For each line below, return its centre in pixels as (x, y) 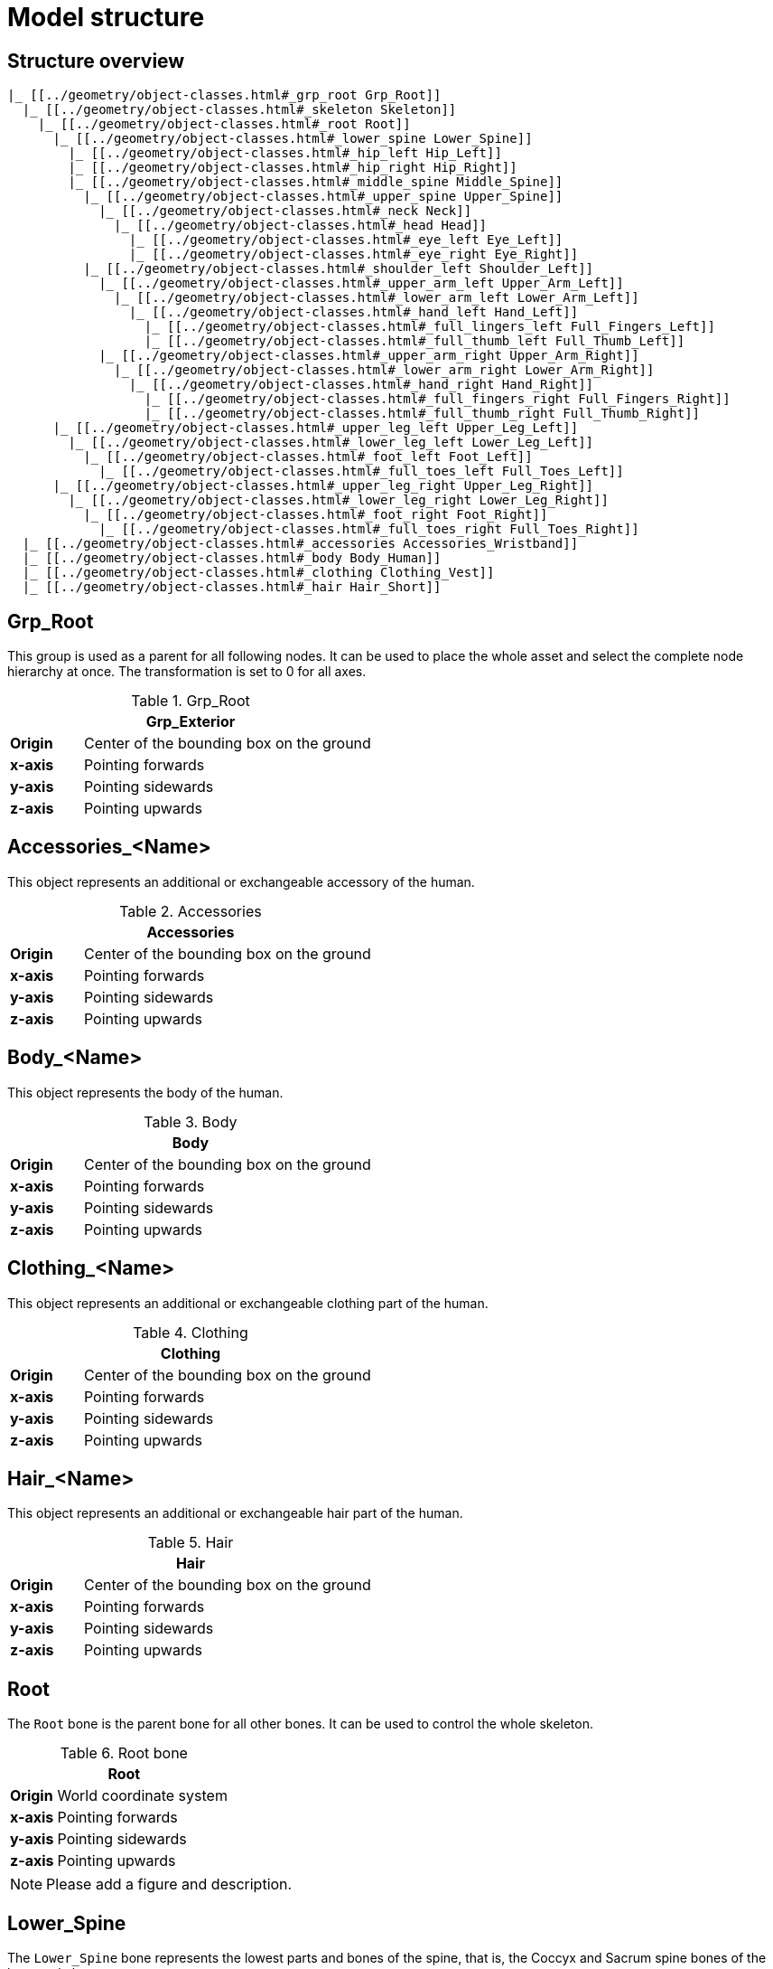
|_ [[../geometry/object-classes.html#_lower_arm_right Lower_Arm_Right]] (384, 370)
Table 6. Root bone (124, 1753)
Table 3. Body (191, 1121)
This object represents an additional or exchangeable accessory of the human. (241, 881)
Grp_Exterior (191, 722)
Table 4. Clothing (191, 1332)
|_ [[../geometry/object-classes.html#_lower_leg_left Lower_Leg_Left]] (331, 443)
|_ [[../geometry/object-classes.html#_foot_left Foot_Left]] (308, 457)
